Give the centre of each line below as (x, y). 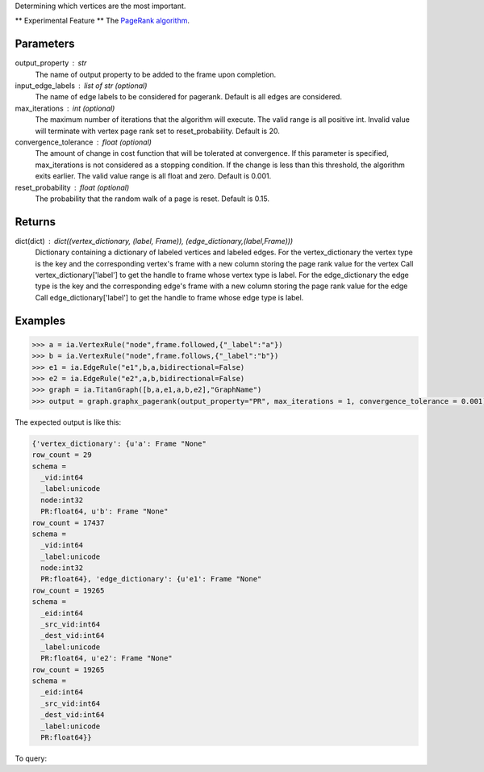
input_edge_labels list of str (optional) (81, 86)
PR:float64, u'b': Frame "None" (104, 512)
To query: (31, 758)
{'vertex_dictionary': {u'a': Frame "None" (119, 443)
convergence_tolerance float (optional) (83, 142)
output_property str (51, 63)
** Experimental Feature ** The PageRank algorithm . (102, 21)
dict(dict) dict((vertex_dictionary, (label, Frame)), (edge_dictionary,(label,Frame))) (154, 241)
